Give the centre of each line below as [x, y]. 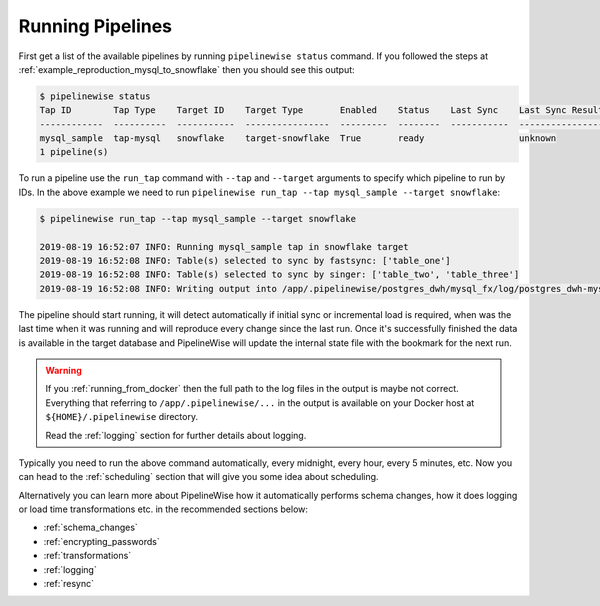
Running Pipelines [95, 26]
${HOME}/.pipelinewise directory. [122, 417]
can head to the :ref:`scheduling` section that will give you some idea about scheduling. [198, 477]
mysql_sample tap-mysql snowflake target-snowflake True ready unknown [298, 138]
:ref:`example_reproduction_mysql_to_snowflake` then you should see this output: [186, 69]
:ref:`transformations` [87, 556]
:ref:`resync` [69, 584]
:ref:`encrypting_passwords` [101, 541]
